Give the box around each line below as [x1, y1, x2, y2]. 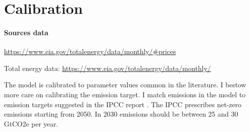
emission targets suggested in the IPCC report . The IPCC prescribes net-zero [4, 99, 242, 109]
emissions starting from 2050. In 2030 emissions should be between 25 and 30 [4, 109, 238, 119]
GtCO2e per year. [4, 118, 58, 129]
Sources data [4, 27, 49, 37]
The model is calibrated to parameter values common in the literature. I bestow [4, 79, 247, 90]
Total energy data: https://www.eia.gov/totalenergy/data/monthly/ [4, 63, 211, 73]
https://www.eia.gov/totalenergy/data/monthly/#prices [4, 46, 176, 57]
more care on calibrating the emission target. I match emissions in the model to [4, 89, 246, 99]
